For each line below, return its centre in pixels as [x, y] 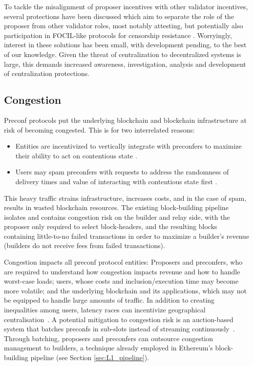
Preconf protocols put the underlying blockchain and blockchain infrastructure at [125, 120]
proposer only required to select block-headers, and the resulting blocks [111, 226]
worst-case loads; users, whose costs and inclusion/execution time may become [121, 281]
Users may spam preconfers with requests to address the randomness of [122, 172]
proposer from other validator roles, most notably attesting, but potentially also [124, 26]
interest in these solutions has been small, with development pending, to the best [125, 45]
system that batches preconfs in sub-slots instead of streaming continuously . [119, 329]
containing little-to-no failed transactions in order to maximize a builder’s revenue [127, 236]
